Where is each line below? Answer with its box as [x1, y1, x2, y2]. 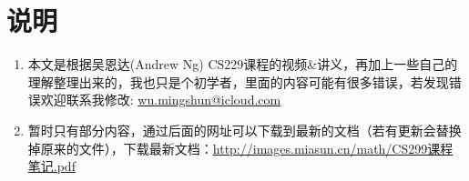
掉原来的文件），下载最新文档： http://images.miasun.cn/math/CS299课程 [27, 138, 454, 157]
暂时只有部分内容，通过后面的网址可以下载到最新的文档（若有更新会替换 [27, 120, 462, 139]
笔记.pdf [27, 156, 76, 176]
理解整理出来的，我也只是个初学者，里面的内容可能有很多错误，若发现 [27, 72, 449, 91]
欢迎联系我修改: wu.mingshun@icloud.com [40, 90, 281, 109]
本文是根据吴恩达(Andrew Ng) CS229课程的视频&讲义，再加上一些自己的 [27, 55, 458, 74]
